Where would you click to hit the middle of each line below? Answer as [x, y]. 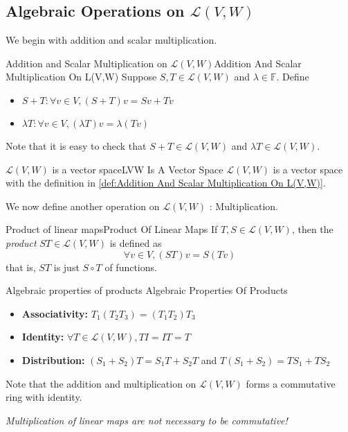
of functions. [131, 267]
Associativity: [55, 313]
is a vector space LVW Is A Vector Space [138, 169]
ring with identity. [44, 397]
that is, [21, 267]
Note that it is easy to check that [76, 145]
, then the [312, 229]
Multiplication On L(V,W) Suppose [81, 77]
